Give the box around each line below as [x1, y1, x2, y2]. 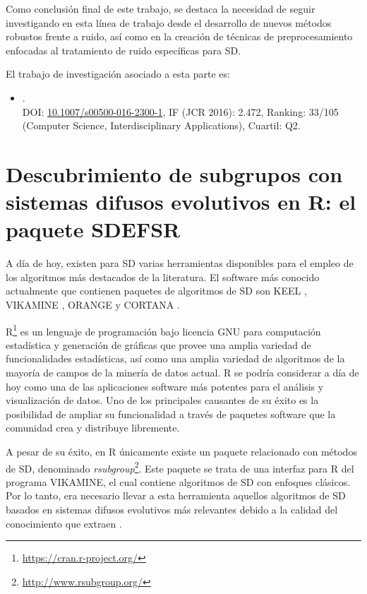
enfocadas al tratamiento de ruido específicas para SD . [6, 42, 241, 57]
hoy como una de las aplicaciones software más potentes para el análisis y [6, 379, 324, 393]
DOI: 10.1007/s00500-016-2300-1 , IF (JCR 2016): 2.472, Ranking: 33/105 [22, 104, 339, 119]
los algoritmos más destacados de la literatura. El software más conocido [6, 269, 320, 284]
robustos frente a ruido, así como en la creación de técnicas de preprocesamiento [6, 29, 353, 44]
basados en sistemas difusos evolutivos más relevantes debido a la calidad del [6, 502, 338, 517]
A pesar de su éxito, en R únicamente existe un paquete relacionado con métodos [6, 444, 357, 459]
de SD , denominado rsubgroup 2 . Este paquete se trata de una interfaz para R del [6, 458, 354, 475]
